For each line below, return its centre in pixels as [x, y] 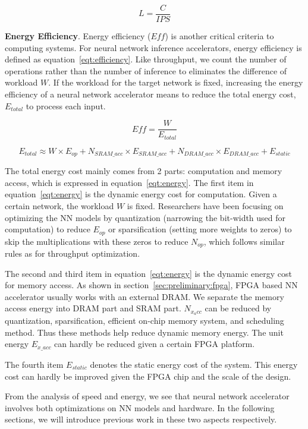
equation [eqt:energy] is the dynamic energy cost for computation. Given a [141, 194]
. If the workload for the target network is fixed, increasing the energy [176, 82]
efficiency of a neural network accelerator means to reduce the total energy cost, [150, 94]
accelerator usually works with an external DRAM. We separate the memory [144, 296]
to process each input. [66, 105]
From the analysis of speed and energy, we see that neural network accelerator [147, 396]
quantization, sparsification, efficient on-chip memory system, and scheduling [144, 321]
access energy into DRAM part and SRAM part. [93, 308]
